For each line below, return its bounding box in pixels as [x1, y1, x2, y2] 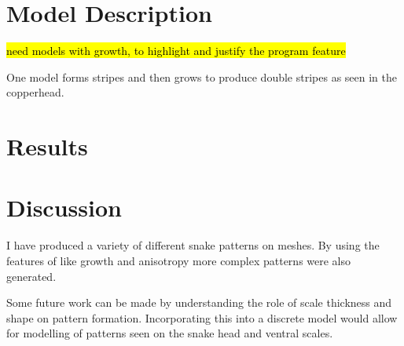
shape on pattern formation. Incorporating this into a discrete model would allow [6, 309, 398, 326]
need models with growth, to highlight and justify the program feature [6, 42, 346, 59]
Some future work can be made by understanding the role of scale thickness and [6, 294, 392, 311]
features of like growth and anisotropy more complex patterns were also [6, 253, 351, 268]
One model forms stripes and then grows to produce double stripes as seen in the [6, 68, 398, 85]
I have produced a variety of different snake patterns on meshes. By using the [6, 237, 380, 253]
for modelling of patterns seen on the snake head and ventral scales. [6, 325, 333, 341]
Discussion [6, 191, 122, 224]
